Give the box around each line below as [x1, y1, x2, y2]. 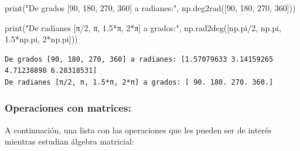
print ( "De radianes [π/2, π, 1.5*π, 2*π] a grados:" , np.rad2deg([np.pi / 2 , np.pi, [5, 21, 281, 33]
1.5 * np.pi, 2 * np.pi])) [5, 33, 78, 45]
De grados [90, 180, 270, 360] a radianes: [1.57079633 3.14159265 [5, 55, 274, 63]
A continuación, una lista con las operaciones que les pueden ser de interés [5, 123, 272, 136]
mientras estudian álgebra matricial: [5, 135, 134, 147]
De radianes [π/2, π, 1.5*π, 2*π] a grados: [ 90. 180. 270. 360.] [5, 78, 274, 86]
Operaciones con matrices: [5, 100, 131, 115]
